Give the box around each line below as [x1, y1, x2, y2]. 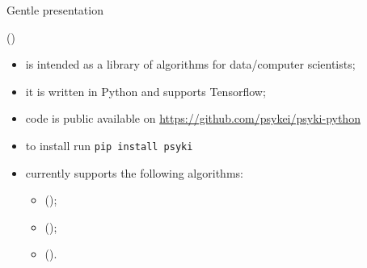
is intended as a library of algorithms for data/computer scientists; [25, 56, 356, 73]
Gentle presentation [6, 2, 103, 18]
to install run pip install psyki [25, 136, 193, 153]
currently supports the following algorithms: [25, 164, 243, 181]
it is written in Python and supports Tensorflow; [25, 82, 266, 99]
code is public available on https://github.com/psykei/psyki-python [25, 110, 361, 127]
